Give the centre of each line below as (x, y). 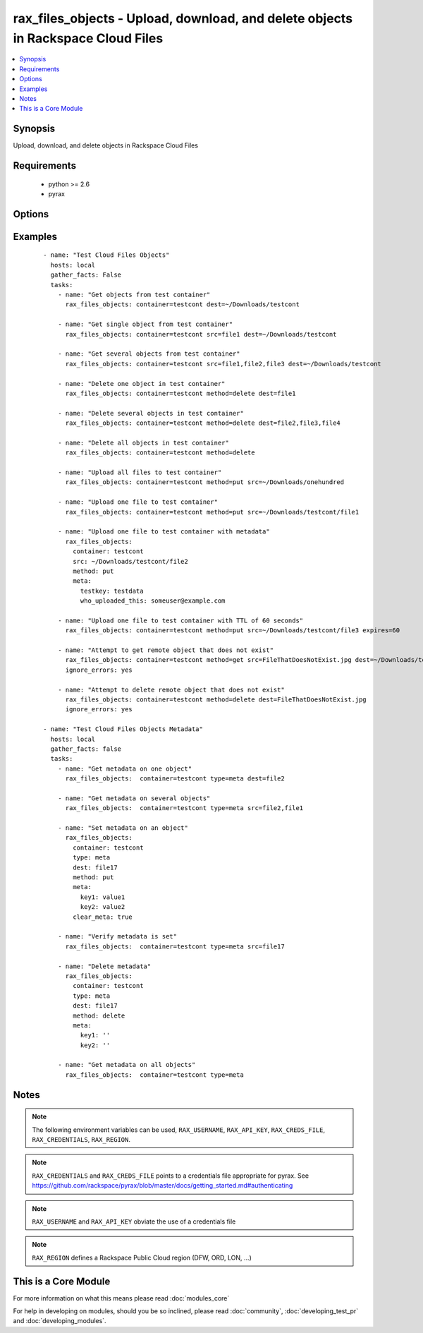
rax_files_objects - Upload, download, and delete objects (183, 18)
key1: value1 (103, 897)
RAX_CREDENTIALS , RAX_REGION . (81, 1140)
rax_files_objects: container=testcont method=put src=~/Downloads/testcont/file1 (212, 512)
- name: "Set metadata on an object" (123, 828)
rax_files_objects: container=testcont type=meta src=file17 (175, 946)
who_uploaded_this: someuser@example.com (153, 601)
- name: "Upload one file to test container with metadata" (164, 532)
